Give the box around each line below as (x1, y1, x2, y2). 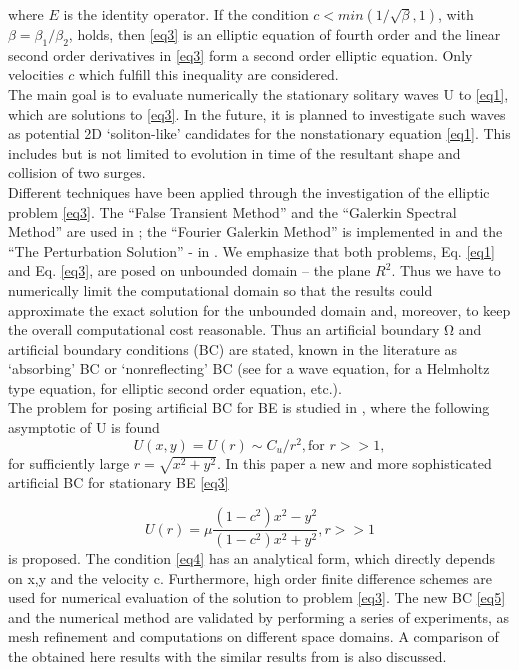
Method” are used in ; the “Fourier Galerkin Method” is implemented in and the (8, 221, 503, 242)
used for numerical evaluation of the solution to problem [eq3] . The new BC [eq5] (8, 587, 506, 608)
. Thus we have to (391, 260, 501, 281)
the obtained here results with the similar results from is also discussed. (8, 645, 447, 666)
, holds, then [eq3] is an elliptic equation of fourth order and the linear (68, 24, 501, 44)
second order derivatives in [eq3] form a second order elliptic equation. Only (8, 44, 473, 65)
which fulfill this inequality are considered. (79, 64, 339, 85)
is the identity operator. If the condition (63, 4, 309, 24)
